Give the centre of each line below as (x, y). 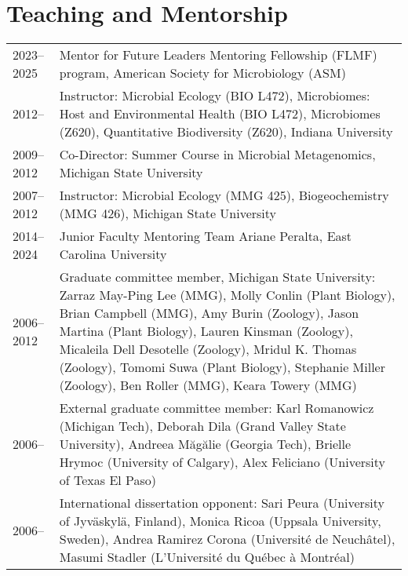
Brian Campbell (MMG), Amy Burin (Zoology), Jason (209, 313)
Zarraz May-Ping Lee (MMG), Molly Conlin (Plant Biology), (227, 295)
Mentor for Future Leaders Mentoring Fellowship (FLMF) (218, 55)
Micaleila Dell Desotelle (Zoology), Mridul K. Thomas (208, 349)
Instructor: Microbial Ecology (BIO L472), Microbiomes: (215, 96)
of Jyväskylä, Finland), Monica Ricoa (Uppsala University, (220, 521)
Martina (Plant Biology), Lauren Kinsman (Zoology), (206, 331)
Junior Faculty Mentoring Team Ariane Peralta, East (206, 236)
